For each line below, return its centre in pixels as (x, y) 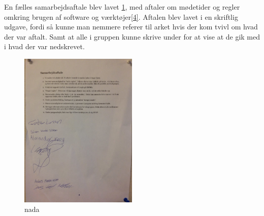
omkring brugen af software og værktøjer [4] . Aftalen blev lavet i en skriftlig (121, 16)
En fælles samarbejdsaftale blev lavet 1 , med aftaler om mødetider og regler (122, 7)
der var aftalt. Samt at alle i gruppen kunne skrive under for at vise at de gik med (132, 36)
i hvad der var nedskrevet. (44, 46)
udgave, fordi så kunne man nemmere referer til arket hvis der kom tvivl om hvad (131, 27)
